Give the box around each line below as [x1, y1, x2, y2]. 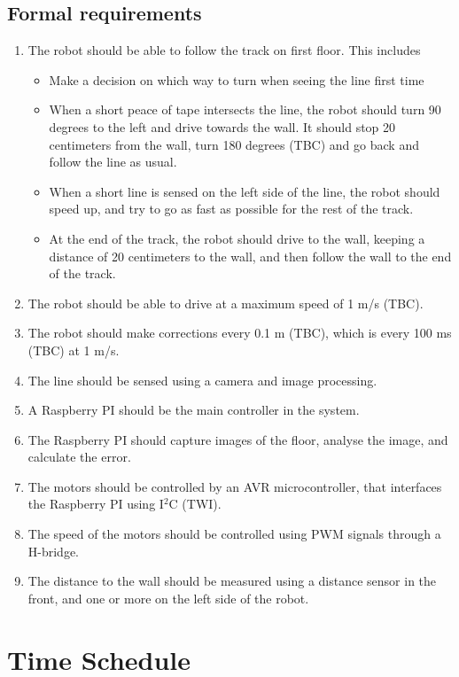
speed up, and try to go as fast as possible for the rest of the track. [49, 199, 414, 218]
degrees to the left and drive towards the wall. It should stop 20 [49, 117, 396, 136]
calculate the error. [27, 447, 131, 466]
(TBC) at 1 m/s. [27, 340, 120, 359]
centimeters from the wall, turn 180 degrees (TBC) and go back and [49, 135, 419, 153]
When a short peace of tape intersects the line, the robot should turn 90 [49, 100, 441, 119]
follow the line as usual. [49, 152, 177, 171]
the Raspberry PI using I [27, 494, 164, 513]
